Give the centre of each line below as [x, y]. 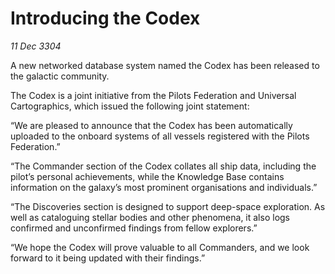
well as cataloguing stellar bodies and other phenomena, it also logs [150, 217]
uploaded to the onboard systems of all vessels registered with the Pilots [160, 136]
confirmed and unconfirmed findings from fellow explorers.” [134, 228]
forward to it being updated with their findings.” [108, 258]
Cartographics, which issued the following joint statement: [130, 106]
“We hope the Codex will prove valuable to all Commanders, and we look [160, 247]
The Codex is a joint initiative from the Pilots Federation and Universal [153, 95]
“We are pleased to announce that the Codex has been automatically [151, 125]
